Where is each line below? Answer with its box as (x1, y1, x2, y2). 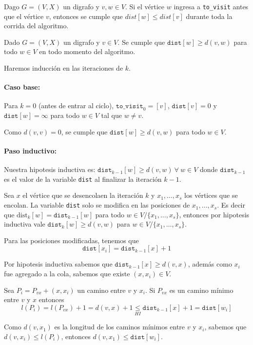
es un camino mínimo (169, 285, 234, 295)
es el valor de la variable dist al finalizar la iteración (4, 173, 162, 184)
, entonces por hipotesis (179, 209, 250, 219)
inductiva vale (4, 219, 45, 229)
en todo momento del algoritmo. (39, 46, 136, 57)
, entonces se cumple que (49, 11, 123, 21)
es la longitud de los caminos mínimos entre (54, 322, 185, 332)
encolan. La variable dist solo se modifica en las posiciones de (4, 200, 190, 210)
